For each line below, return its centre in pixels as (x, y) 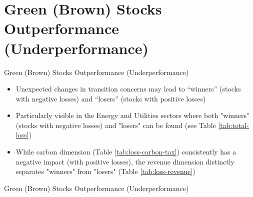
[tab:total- (233, 125)
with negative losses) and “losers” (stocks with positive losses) (111, 98)
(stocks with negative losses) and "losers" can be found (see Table (116, 125)
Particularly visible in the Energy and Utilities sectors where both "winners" (132, 115)
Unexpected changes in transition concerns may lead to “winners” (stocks (128, 89)
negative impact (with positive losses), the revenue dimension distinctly (125, 161)
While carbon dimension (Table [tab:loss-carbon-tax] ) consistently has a (126, 152)
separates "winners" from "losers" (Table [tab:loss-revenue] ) (105, 171)
